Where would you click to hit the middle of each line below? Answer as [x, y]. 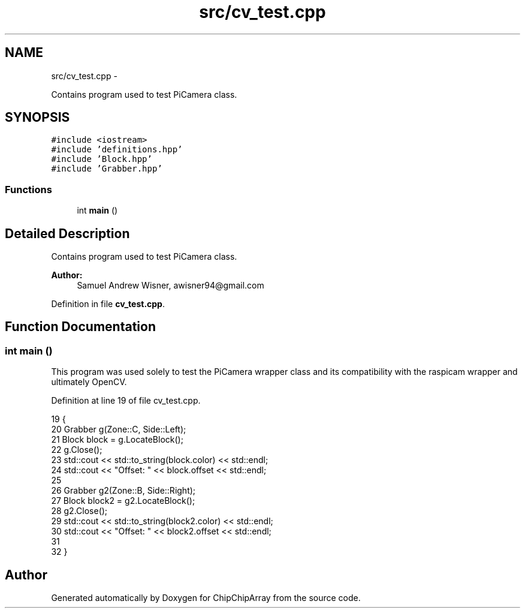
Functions [28, 189]
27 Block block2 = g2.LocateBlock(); [123, 501]
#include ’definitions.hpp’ [117, 150]
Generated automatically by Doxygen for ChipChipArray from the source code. [206, 598]
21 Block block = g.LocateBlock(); [117, 440]
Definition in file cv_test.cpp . [108, 304]
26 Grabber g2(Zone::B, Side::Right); [123, 491]
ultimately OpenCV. [89, 382]
